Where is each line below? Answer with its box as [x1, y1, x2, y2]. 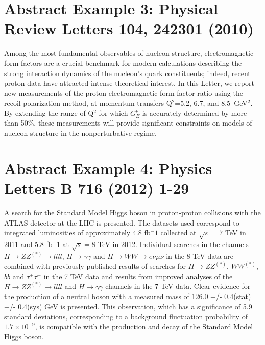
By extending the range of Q [4, 107, 94, 118]
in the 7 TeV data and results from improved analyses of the [43, 270, 233, 281]
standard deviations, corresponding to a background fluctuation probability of [4, 311, 248, 322]
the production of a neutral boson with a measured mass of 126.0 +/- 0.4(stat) [4, 291, 251, 302]
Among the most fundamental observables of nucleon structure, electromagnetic [4, 47, 254, 58]
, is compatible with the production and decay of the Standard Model [35, 321, 253, 332]
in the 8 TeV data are [166, 251, 234, 261]
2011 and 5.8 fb [4, 238, 53, 249]
